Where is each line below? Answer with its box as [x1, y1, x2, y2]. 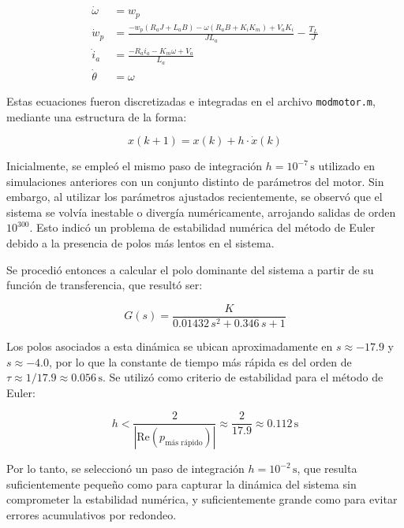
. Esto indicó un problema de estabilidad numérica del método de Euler [29, 219, 376, 236]
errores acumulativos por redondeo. [6, 506, 177, 522]
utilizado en [318, 158, 375, 174]
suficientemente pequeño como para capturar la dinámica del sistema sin [6, 475, 357, 492]
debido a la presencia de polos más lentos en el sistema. [6, 235, 275, 251]
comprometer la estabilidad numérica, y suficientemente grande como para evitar [6, 491, 398, 508]
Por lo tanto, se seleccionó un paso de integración [6, 460, 245, 477]
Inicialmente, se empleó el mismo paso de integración [6, 158, 263, 174]
